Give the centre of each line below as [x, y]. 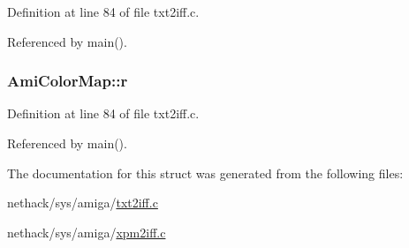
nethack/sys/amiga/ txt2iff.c [83, 203]
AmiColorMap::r [68, 81]
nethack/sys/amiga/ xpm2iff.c [87, 232]
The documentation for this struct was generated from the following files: [205, 173]
